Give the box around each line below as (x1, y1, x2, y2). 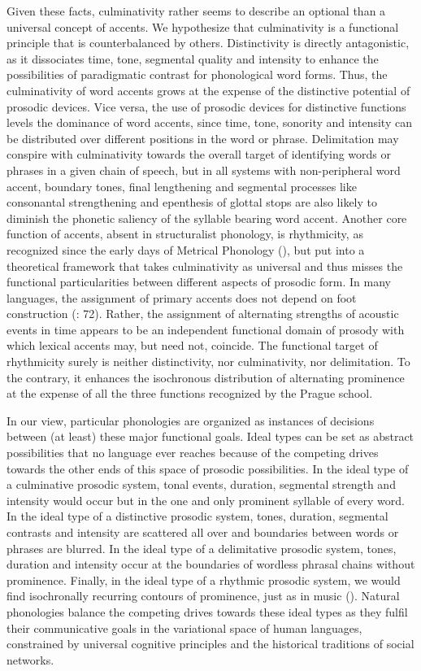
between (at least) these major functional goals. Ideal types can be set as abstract (7, 428, 414, 445)
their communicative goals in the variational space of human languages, (7, 619, 362, 636)
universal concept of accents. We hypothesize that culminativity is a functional (7, 18, 399, 35)
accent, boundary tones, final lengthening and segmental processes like (7, 177, 357, 194)
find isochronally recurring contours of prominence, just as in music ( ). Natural (7, 587, 400, 604)
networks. (7, 651, 54, 668)
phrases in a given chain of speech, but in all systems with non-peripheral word (7, 161, 401, 178)
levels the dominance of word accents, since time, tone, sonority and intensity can (7, 114, 412, 131)
